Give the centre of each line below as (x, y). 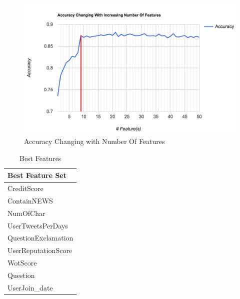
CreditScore (25, 188)
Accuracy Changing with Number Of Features (94, 141)
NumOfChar (26, 213)
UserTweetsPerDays (38, 225)
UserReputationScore (40, 250)
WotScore (22, 263)
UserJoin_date (30, 287)
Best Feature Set (37, 175)
